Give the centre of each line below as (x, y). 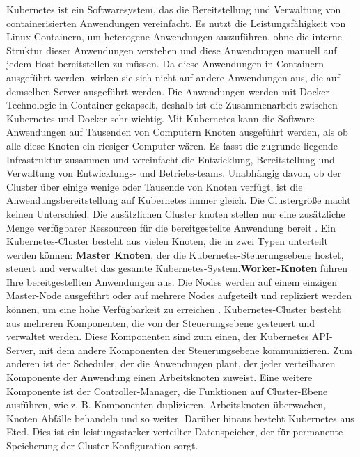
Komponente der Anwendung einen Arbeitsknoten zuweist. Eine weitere (159, 377)
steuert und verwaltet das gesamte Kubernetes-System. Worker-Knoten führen (177, 268)
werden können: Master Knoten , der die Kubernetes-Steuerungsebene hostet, (175, 254)
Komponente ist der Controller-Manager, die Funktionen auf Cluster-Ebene (167, 391)
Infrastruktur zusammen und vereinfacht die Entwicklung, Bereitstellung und (171, 159)
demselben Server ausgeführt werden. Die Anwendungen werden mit (151, 91)
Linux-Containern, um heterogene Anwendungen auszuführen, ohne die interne (174, 37)
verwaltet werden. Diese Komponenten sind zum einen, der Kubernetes (158, 336)
